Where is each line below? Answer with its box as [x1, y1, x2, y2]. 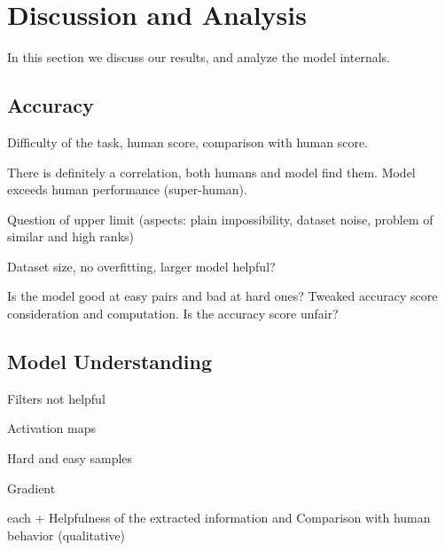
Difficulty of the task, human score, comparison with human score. [7, 132, 368, 151]
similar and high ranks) [7, 227, 134, 246]
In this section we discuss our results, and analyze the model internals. [7, 48, 390, 67]
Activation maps [7, 419, 97, 437]
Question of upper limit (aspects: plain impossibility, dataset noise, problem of [7, 209, 433, 228]
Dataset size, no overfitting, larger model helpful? [7, 256, 276, 275]
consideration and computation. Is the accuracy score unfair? [7, 304, 339, 323]
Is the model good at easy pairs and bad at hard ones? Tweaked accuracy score [7, 287, 438, 305]
